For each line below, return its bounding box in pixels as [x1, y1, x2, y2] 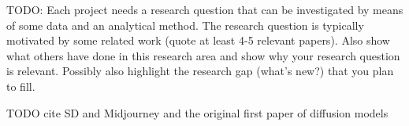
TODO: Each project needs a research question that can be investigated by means [6, 2, 403, 17]
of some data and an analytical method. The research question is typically [6, 16, 364, 33]
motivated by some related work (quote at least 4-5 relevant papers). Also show [6, 32, 390, 49]
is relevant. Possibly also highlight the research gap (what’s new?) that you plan [6, 63, 394, 79]
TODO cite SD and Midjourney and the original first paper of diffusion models [6, 104, 389, 121]
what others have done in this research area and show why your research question [6, 47, 400, 63]
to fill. [6, 77, 35, 94]
